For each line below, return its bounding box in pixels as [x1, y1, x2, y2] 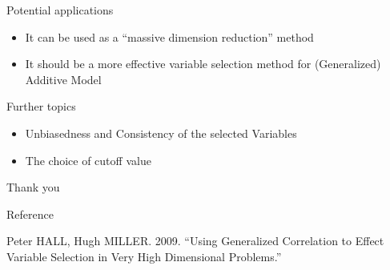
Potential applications [6, 2, 114, 18]
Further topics [6, 98, 76, 115]
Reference [6, 205, 54, 222]
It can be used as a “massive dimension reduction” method [25, 28, 314, 45]
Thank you [6, 179, 60, 195]
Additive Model [25, 71, 102, 87]
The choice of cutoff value [25, 151, 151, 168]
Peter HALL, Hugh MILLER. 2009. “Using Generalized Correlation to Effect [6, 232, 384, 249]
